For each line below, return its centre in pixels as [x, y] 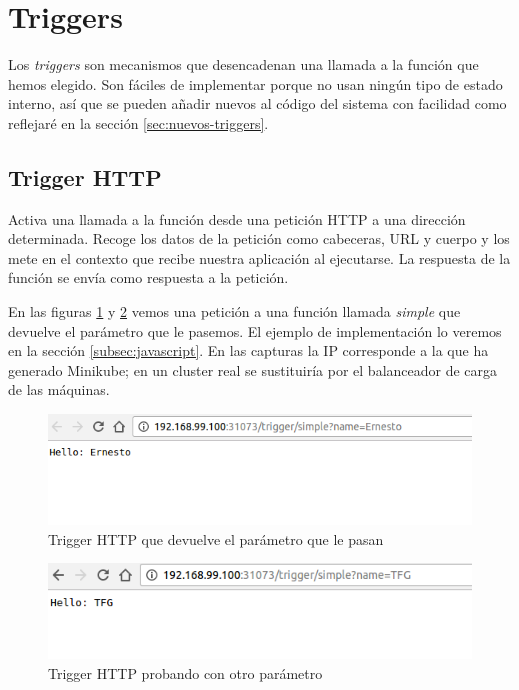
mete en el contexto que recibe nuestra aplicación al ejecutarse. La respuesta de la [259, 257]
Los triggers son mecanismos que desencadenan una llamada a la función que [243, 64]
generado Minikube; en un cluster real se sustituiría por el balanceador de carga [253, 369]
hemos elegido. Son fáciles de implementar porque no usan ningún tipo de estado [255, 83]
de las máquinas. [59, 389]
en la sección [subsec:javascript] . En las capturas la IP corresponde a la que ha [248, 350]
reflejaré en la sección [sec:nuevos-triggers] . [138, 122]
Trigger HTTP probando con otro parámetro [185, 672]
